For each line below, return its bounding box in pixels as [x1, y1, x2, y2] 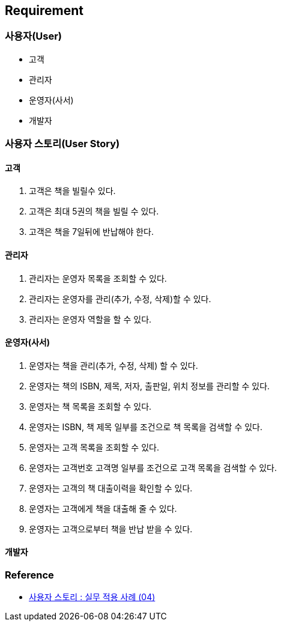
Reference [5, 569, 54, 582]
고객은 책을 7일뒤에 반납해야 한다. [29, 226, 154, 237]
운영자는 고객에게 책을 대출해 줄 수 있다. [29, 503, 177, 514]
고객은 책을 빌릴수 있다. [29, 186, 116, 196]
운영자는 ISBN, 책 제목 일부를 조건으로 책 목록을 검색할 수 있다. [29, 421, 263, 432]
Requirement [5, 3, 84, 18]
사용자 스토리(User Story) [5, 138, 120, 150]
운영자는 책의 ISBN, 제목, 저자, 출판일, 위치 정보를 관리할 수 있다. [29, 380, 270, 391]
